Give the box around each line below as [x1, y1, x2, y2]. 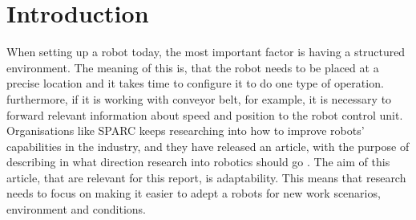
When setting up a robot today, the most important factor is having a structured [6, 43, 406, 60]
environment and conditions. [6, 201, 146, 218]
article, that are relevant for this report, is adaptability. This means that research [6, 169, 406, 185]
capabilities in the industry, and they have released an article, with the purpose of [6, 137, 410, 154]
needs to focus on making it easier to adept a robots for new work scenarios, [6, 185, 381, 202]
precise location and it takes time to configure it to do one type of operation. [6, 75, 384, 92]
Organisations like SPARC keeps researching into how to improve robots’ [6, 122, 365, 139]
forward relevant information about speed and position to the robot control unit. [6, 106, 403, 123]
